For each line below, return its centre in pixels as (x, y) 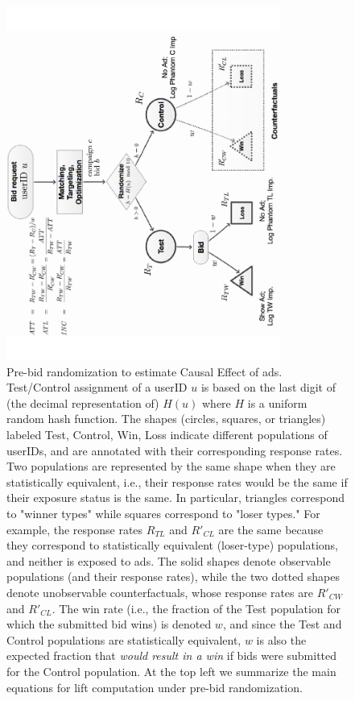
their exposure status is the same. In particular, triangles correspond (176, 498)
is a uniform (277, 402)
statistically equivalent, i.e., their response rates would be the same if (177, 481)
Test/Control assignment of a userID (97, 387)
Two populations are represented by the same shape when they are (171, 466)
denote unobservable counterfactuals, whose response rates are (160, 592)
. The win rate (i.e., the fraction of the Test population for (196, 608)
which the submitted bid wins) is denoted (109, 624)
